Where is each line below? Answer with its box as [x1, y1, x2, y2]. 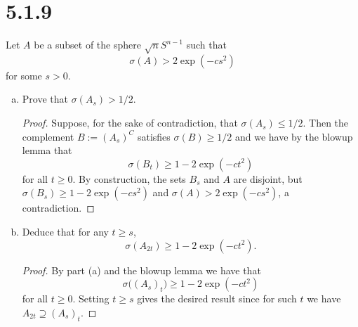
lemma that [22, 143, 72, 158]
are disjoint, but [233, 171, 303, 186]
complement [22, 129, 74, 143]
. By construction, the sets [72, 171, 186, 186]
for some [6, 68, 42, 82]
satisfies [137, 129, 171, 143]
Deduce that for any [22, 224, 109, 239]
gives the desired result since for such [137, 291, 297, 306]
